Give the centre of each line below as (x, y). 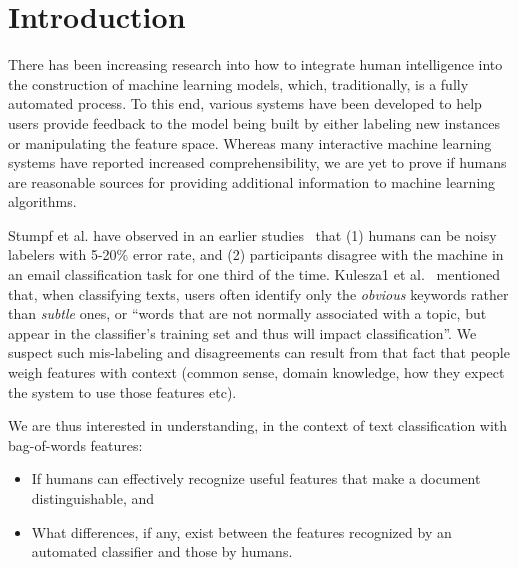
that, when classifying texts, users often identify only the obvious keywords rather (258, 293)
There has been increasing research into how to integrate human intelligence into (255, 64)
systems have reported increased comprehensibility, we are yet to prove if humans (257, 162)
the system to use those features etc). (122, 391)
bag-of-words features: (75, 444)
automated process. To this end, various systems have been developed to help (245, 103)
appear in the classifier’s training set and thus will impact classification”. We (242, 332)
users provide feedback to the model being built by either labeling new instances (254, 122)
